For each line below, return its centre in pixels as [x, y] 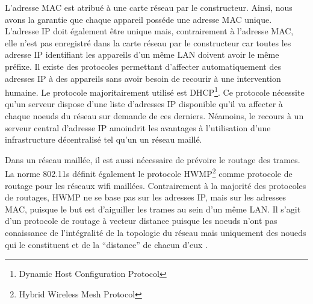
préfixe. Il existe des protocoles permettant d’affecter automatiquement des [143, 66]
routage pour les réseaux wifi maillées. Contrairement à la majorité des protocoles [156, 185]
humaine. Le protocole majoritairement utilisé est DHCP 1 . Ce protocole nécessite [155, 91]
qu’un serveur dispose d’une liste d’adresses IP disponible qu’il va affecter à [144, 104]
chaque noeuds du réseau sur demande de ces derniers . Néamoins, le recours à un [154, 116]
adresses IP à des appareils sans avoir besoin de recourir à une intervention [143, 78]
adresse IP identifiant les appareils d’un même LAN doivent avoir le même [142, 54]
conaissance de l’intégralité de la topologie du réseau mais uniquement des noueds [156, 232]
